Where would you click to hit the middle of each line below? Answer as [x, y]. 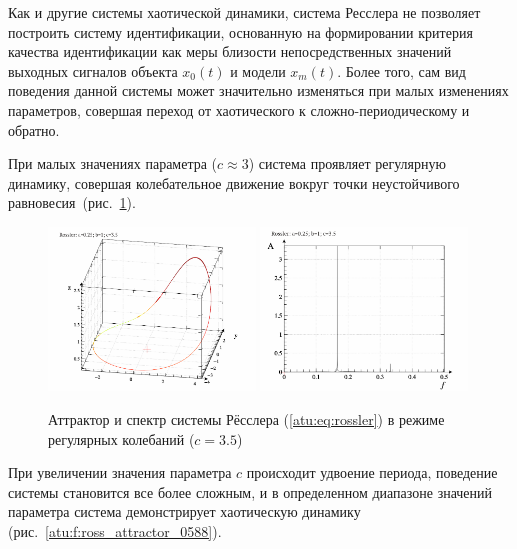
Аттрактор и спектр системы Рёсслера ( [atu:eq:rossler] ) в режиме [246, 418]
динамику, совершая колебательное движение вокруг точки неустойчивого [234, 182]
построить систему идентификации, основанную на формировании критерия [240, 31]
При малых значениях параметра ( [113, 163]
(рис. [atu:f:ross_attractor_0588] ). [115, 530]
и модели [258, 70]
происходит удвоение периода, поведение [372, 472]
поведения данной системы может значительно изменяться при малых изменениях [258, 90]
